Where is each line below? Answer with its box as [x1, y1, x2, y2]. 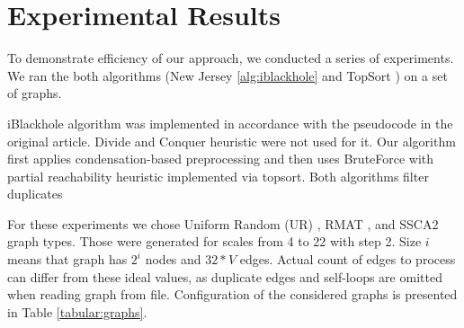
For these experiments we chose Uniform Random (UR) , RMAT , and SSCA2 [7, 214, 439, 233]
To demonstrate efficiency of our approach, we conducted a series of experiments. [7, 49, 454, 67]
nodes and [145, 250, 201, 269]
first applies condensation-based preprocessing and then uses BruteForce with [7, 149, 434, 168]
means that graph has [7, 250, 128, 269]
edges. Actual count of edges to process [239, 250, 456, 269]
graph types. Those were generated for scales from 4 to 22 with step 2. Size [7, 232, 422, 251]
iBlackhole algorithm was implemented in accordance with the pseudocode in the [7, 113, 453, 132]
